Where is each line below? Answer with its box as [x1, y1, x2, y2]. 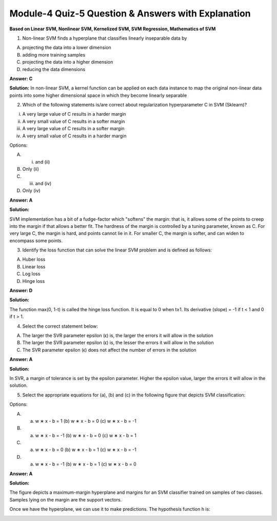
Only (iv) [22, 188, 41, 194]
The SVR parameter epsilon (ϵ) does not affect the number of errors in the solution [22, 347, 197, 353]
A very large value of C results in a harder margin [22, 111, 126, 117]
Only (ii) [22, 166, 39, 172]
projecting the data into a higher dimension [22, 59, 113, 65]
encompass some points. [9, 237, 63, 244]
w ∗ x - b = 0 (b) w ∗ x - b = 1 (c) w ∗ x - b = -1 [35, 446, 137, 453]
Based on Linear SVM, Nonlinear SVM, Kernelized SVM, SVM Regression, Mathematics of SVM [9, 26, 216, 32]
